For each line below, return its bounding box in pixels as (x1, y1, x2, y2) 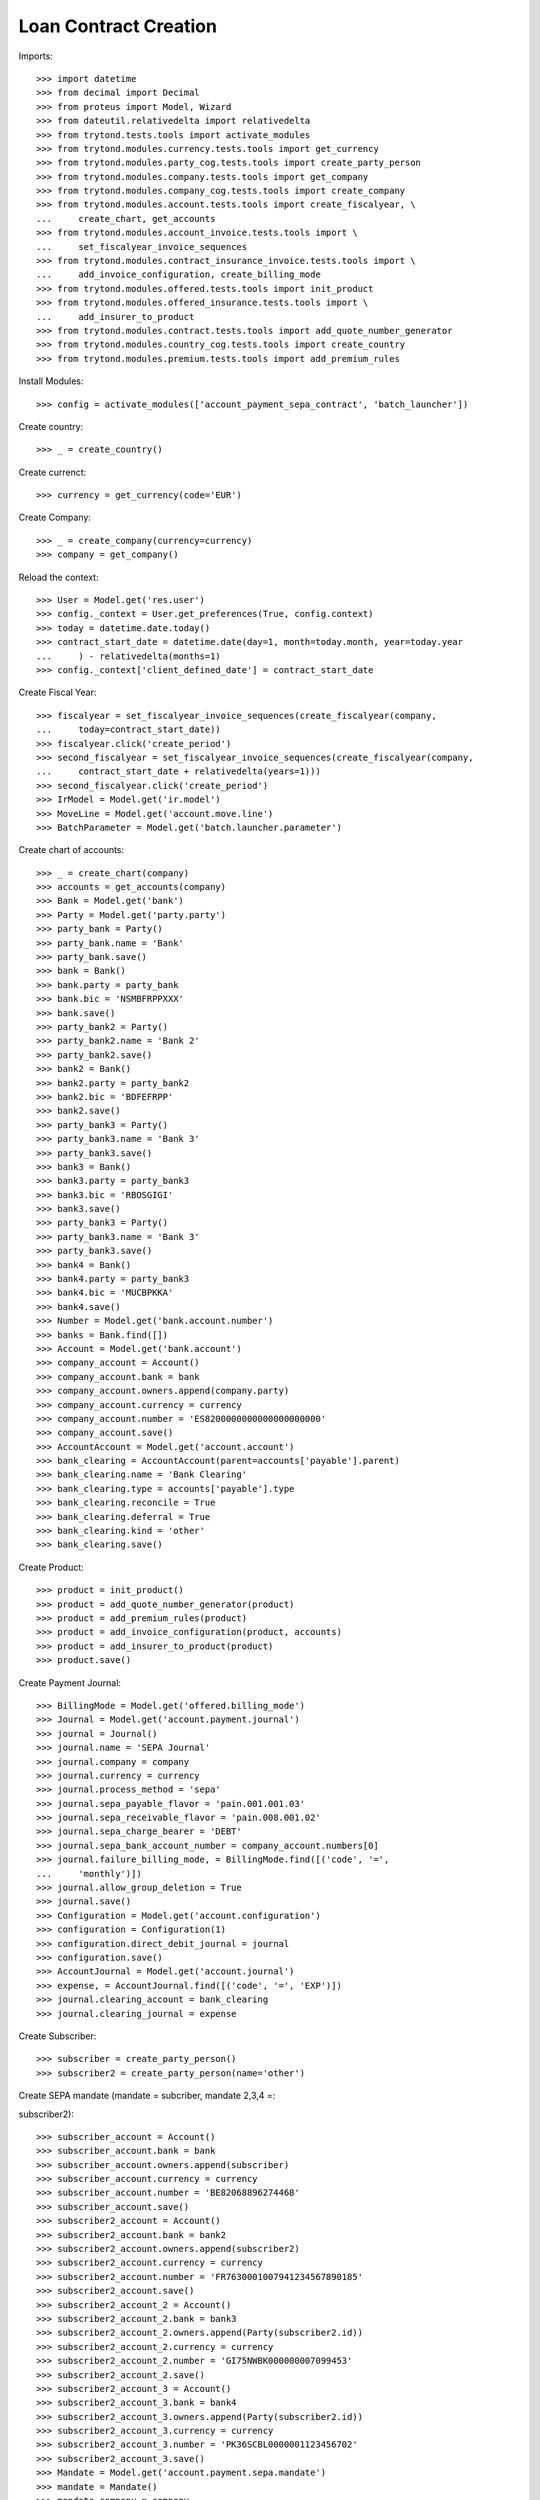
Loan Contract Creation (18, 15, 217, 37)
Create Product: (18, 1561, 84, 1573)
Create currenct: (18, 466, 87, 478)
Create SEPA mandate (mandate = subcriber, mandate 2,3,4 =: (18, 2090, 276, 2102)
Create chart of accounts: (18, 844, 125, 856)
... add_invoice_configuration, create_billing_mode (36, 269, 322, 280)
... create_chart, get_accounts (36, 213, 216, 224)
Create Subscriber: (18, 2030, 97, 2042)
